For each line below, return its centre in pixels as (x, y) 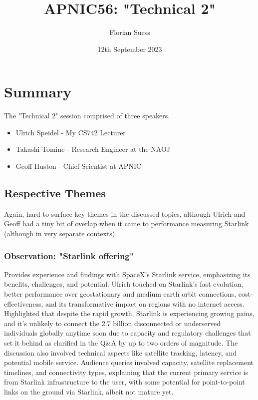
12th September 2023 (130, 49)
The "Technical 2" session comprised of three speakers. (87, 116)
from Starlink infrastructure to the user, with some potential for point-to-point (125, 382)
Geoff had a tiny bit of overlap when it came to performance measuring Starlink (127, 223)
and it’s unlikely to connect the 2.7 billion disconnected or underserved (112, 323)
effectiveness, (24, 303)
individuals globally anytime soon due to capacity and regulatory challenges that (128, 333)
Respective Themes (55, 193)
